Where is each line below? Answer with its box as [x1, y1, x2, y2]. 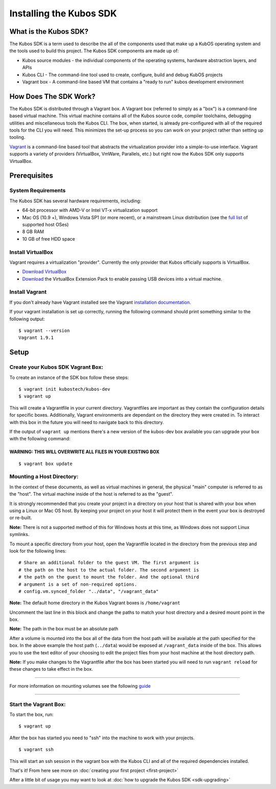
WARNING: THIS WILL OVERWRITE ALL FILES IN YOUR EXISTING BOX [9, 449, 159, 455]
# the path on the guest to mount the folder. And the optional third [18, 574, 199, 580]
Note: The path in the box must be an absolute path [9, 626, 119, 632]
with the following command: [9, 436, 71, 442]
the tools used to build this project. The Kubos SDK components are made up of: [9, 48, 179, 54]
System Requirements [9, 187, 66, 194]
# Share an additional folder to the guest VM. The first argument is [18, 560, 199, 566]
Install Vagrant [9, 288, 47, 295]
